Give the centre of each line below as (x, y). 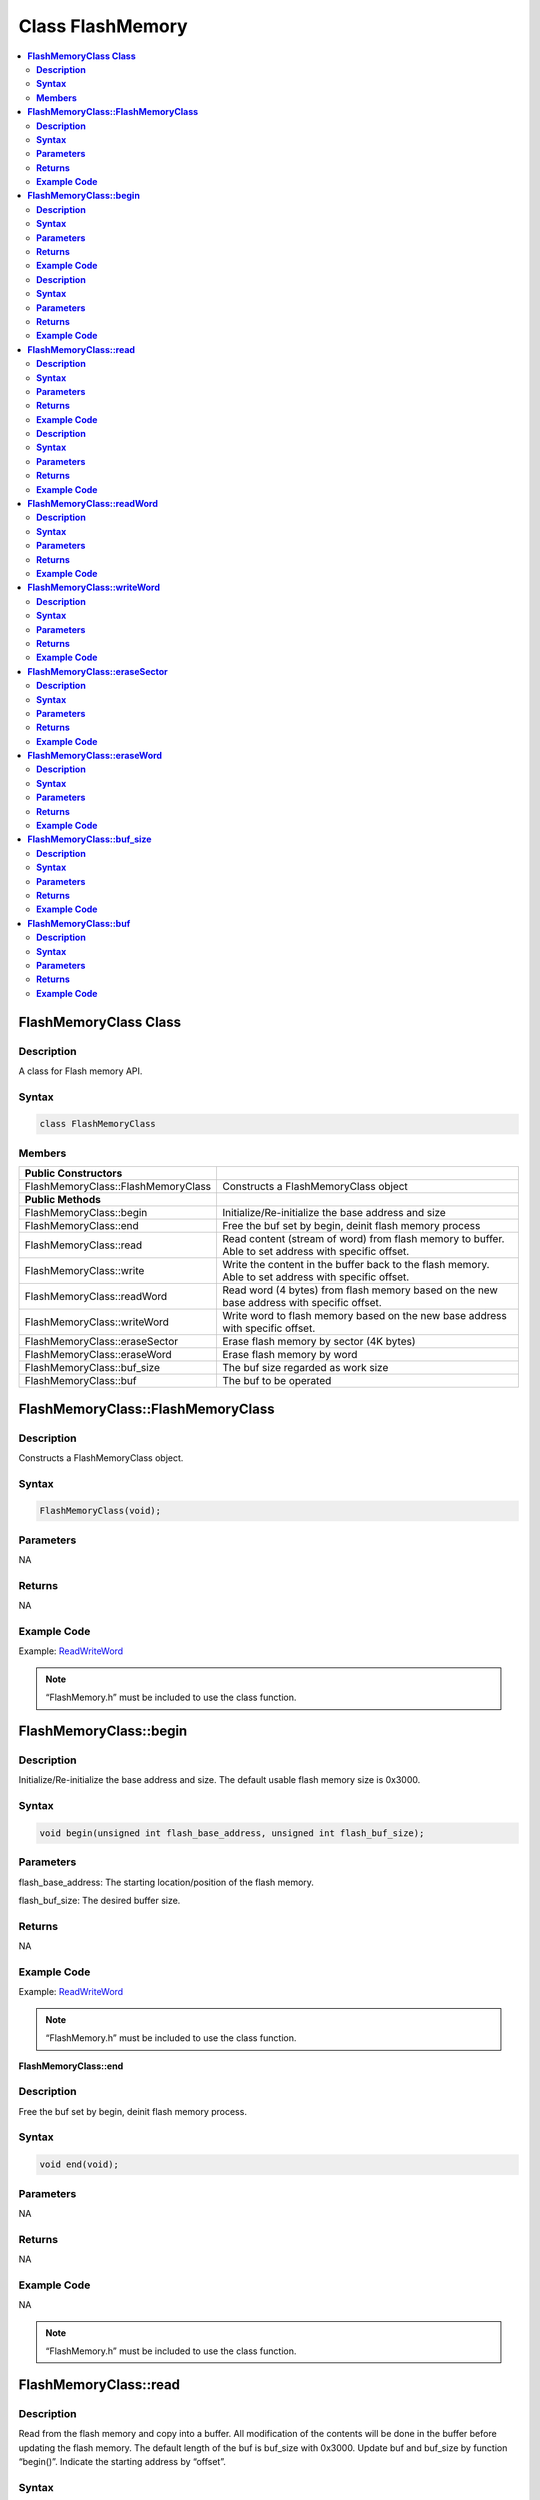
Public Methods (63, 1200)
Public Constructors (73, 1173)
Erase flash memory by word (290, 1355)
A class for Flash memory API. (80, 1071)
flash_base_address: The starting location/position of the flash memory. (166, 1882)
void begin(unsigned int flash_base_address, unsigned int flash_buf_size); (232, 1833)
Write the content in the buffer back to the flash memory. (356, 1265)
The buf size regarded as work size (305, 1368)
